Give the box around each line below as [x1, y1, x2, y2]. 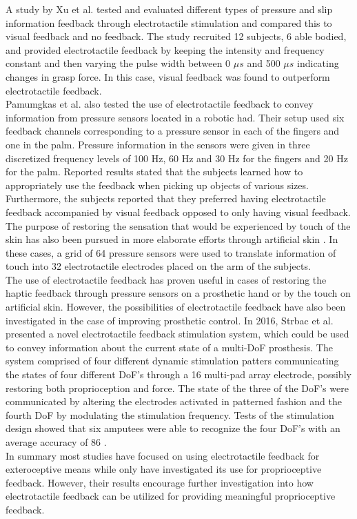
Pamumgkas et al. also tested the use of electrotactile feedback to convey [6, 97, 314, 111]
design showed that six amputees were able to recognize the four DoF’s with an [6, 421, 340, 435]
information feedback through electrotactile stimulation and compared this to [6, 15, 332, 30]
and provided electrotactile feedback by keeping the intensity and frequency [6, 42, 325, 57]
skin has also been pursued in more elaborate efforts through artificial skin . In [6, 232, 338, 246]
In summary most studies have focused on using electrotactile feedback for [6, 448, 320, 462]
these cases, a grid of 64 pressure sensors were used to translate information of [6, 245, 336, 259]
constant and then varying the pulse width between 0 [6, 56, 231, 70]
